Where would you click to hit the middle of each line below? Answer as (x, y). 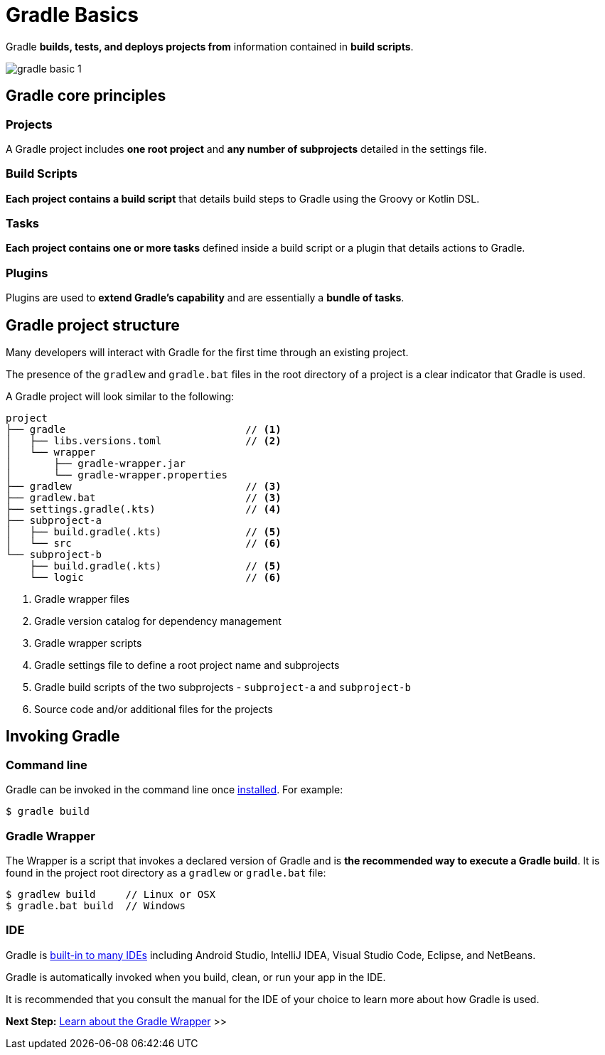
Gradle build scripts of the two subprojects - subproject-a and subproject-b (223, 687)
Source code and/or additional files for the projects (154, 709)
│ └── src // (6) (144, 543)
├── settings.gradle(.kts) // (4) (144, 509)
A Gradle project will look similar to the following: (120, 397)
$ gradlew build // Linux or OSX (111, 895)
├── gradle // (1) (144, 430)
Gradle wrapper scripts (88, 643)
